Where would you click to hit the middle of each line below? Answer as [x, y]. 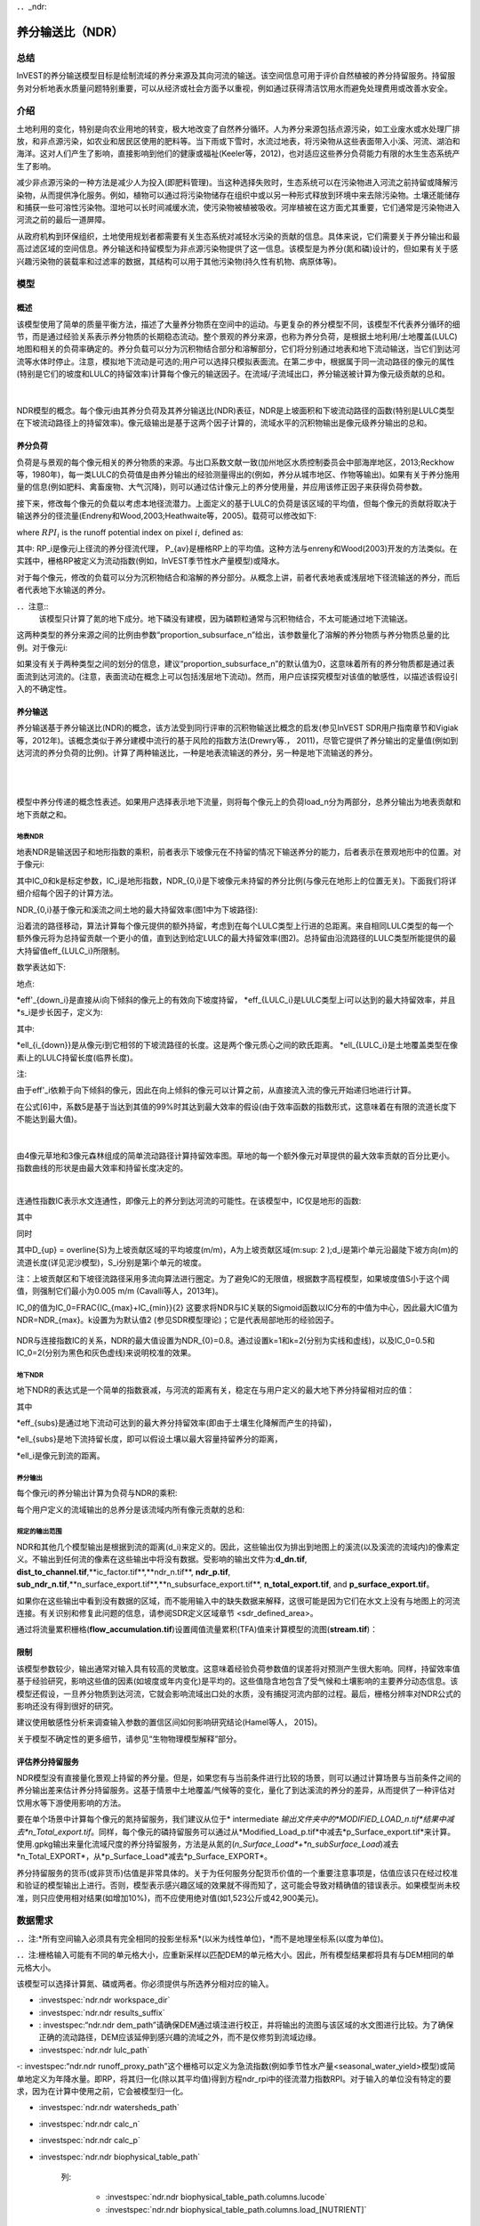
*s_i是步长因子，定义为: [60, 1012]
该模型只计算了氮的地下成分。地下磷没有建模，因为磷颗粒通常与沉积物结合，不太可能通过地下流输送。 [225, 618]
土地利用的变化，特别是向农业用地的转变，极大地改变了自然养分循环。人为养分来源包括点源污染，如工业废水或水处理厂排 [238, 128]
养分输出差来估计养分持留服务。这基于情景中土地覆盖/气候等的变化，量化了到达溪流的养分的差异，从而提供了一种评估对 [236, 1791]
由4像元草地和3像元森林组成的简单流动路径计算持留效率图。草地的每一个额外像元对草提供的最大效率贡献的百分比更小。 [236, 1155]
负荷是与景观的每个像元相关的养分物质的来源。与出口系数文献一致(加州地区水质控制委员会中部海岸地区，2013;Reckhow [236, 462]
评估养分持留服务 [48, 1761]
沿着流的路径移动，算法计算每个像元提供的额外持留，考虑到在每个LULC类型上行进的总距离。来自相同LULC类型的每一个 [235, 925]
